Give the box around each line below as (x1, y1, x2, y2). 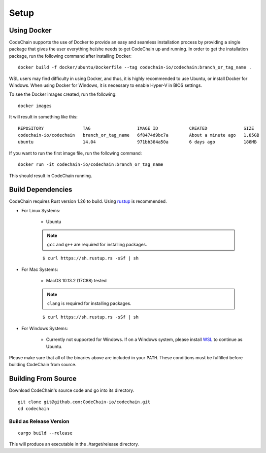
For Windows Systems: (21, 325, 68, 331)
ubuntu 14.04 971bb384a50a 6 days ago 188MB (18, 139, 257, 145)
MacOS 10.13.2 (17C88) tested (46, 278, 107, 284)
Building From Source (9, 375, 77, 383)
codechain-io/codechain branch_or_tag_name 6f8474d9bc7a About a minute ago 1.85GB (18, 132, 260, 138)
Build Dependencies (9, 186, 72, 194)
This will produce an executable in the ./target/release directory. (9, 441, 139, 447)
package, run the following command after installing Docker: (9, 53, 132, 59)
